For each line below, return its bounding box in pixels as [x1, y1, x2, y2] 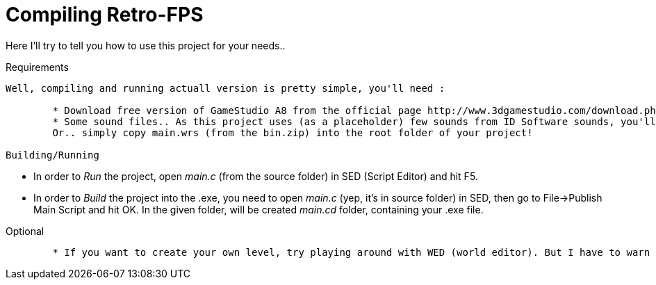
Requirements [6, 60, 69, 73]
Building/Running [6, 149, 99, 161]
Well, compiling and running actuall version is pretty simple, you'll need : [6, 82, 445, 94]
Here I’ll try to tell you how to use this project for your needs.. [6, 39, 286, 51]
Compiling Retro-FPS [6, 3, 204, 26]
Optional [6, 225, 44, 237]
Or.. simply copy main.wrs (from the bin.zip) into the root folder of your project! [52, 127, 533, 138]
